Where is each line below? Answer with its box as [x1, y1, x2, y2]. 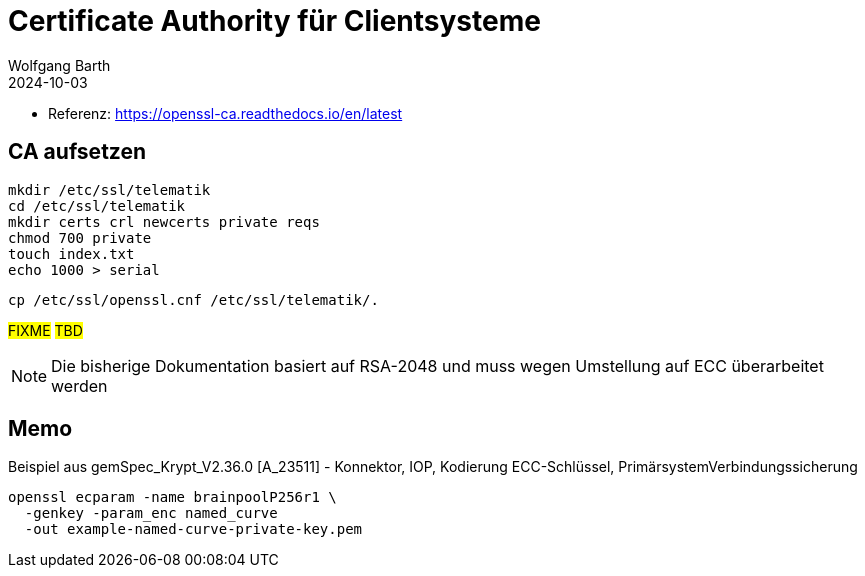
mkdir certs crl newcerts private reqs [8, 213, 320, 230]
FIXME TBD [8, 321, 83, 339]
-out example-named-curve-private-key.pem [24, 521, 363, 538]
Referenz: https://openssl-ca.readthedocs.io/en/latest [48, 104, 403, 122]
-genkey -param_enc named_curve [24, 505, 278, 522]
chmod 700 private [8, 229, 152, 246]
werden [51, 375, 108, 396]
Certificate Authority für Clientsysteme [8, 4, 541, 38]
